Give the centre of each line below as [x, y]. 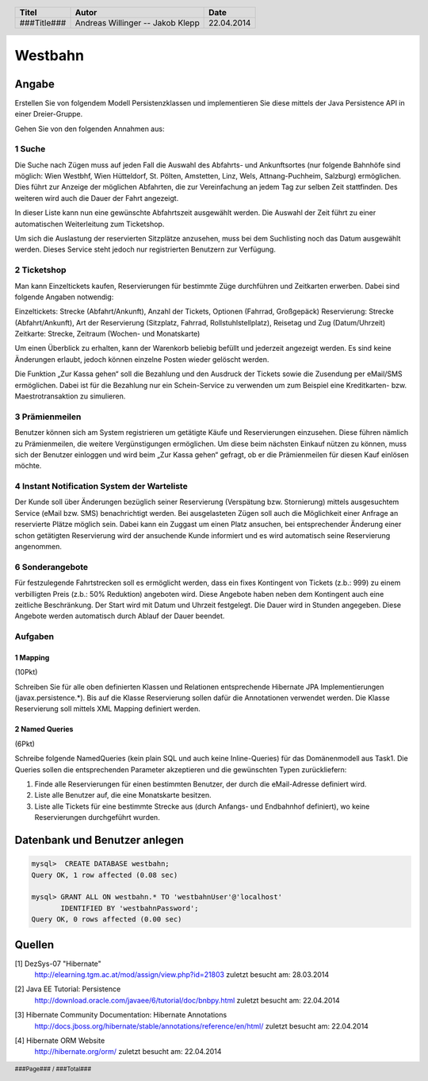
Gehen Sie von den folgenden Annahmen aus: [90, 129]
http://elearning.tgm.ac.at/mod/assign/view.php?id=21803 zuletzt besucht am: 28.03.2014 [182, 975]
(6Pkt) [25, 744]
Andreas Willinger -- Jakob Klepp [137, 22]
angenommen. [38, 547]
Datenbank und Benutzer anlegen [99, 840]
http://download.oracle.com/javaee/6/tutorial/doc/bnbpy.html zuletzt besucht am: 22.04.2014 [187, 1000]
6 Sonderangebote [52, 567]
